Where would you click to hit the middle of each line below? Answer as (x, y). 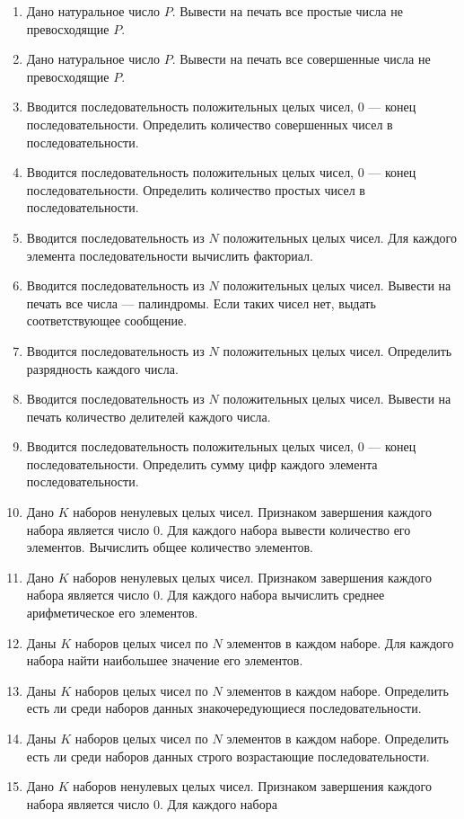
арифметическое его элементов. (112, 613)
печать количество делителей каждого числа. (149, 416)
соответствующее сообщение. (107, 320)
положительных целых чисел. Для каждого (340, 237)
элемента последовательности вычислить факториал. (170, 255)
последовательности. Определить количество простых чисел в (196, 189)
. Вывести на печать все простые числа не (287, 11)
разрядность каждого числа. (102, 368)
